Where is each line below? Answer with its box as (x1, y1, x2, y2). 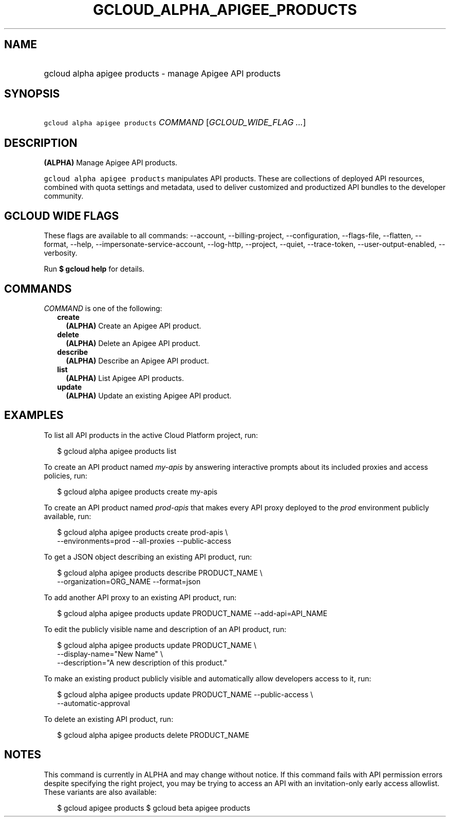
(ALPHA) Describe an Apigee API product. (66, 356, 209, 365)
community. (44, 192, 84, 201)
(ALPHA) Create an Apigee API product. (66, 321, 201, 330)
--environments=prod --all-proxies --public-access (57, 536, 232, 545)
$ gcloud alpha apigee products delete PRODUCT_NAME (57, 730, 250, 739)
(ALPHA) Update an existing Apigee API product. (66, 391, 232, 400)
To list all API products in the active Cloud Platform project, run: (44, 430, 258, 440)
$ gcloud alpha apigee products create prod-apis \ (57, 527, 228, 537)
